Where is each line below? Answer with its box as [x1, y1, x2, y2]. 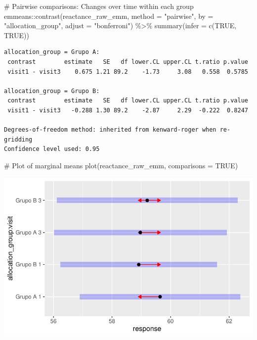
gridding [4, 136, 33, 143]
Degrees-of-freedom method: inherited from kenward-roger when [4, 126, 216, 134]
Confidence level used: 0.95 [4, 146, 100, 153]
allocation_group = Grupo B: [4, 87, 100, 95]
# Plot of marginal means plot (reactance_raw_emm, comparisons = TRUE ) [4, 160, 238, 170]
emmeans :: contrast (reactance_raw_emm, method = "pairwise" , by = [4, 10, 214, 21]
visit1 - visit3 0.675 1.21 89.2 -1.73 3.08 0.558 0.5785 [7, 68, 248, 75]
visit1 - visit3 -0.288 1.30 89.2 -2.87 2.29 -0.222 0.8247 [7, 106, 248, 114]
